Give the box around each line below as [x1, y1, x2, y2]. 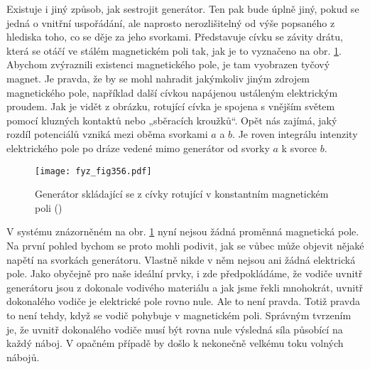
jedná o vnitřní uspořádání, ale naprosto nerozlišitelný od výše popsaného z [6, 15, 335, 30]
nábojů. [6, 349, 40, 364]
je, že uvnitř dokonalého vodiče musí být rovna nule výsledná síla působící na [6, 321, 343, 336]
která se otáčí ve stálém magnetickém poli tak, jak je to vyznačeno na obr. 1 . [6, 43, 342, 58]
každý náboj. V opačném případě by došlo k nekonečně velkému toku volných [6, 336, 344, 351]
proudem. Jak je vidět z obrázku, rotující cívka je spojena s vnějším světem [6, 99, 335, 114]
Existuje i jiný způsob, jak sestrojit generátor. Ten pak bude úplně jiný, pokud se [6, 1, 359, 16]
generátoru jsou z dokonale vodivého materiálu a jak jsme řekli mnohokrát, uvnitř [6, 279, 364, 294]
